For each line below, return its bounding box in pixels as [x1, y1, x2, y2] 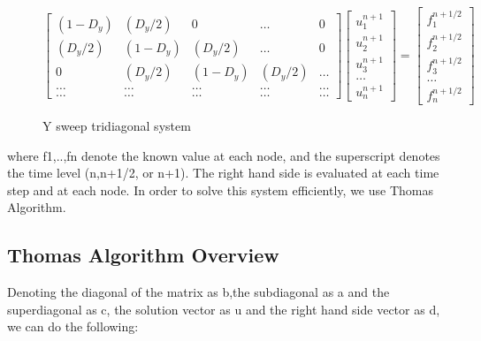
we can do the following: [7, 317, 139, 336]
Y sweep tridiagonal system [42, 117, 191, 135]
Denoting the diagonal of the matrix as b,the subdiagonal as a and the [7, 283, 390, 301]
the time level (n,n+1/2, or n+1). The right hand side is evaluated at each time [7, 163, 439, 182]
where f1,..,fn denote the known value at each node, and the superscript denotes [7, 146, 440, 164]
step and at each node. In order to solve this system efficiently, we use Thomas [7, 180, 433, 199]
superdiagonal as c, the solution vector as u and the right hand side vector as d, [7, 299, 440, 318]
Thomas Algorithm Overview [7, 241, 279, 269]
